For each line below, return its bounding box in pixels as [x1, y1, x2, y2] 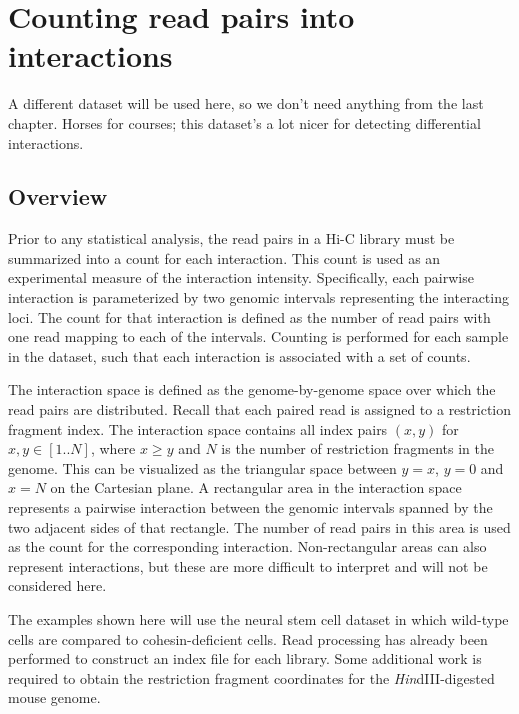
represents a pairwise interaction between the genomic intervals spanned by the [8, 497, 493, 518]
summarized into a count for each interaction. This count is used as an [8, 247, 441, 268]
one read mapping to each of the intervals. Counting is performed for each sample [8, 326, 509, 347]
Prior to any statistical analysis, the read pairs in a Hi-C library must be [8, 228, 455, 249]
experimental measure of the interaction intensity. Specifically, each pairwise [8, 267, 474, 288]
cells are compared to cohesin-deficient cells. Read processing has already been [8, 628, 488, 649]
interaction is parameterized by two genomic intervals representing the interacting [8, 287, 509, 308]
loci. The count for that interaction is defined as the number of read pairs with [8, 306, 491, 327]
